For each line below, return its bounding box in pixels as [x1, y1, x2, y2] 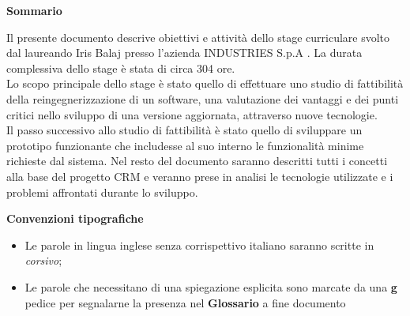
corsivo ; [24, 252, 62, 269]
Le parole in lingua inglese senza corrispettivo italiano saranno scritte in [24, 236, 374, 253]
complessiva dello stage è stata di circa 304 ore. [6, 59, 235, 76]
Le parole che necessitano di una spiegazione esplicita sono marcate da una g [24, 278, 397, 295]
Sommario [6, 2, 62, 18]
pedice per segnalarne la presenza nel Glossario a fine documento [24, 294, 346, 310]
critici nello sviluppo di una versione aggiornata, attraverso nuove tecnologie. [6, 106, 378, 122]
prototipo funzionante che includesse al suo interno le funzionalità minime [6, 137, 364, 153]
